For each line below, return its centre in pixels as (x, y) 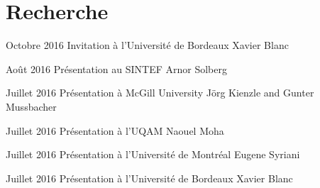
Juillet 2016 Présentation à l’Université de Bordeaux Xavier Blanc (149, 178)
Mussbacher (31, 106)
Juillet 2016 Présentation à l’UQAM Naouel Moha (115, 130)
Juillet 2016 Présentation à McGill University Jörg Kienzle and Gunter (160, 93)
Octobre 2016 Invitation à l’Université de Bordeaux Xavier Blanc (147, 45)
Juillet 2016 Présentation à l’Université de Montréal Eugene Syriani (153, 154)
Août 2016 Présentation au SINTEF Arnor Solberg (116, 68)
